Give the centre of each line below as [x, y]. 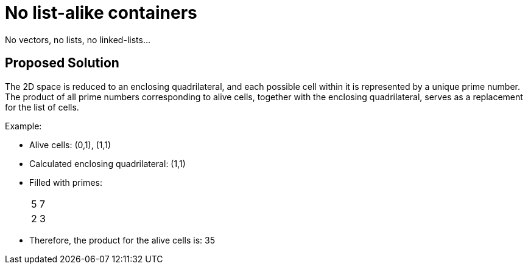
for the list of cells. [42, 107]
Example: [23, 126]
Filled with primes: [66, 182]
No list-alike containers [101, 13]
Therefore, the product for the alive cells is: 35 [122, 240]
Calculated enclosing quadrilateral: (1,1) [107, 163]
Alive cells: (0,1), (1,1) [70, 145]
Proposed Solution [62, 63]
